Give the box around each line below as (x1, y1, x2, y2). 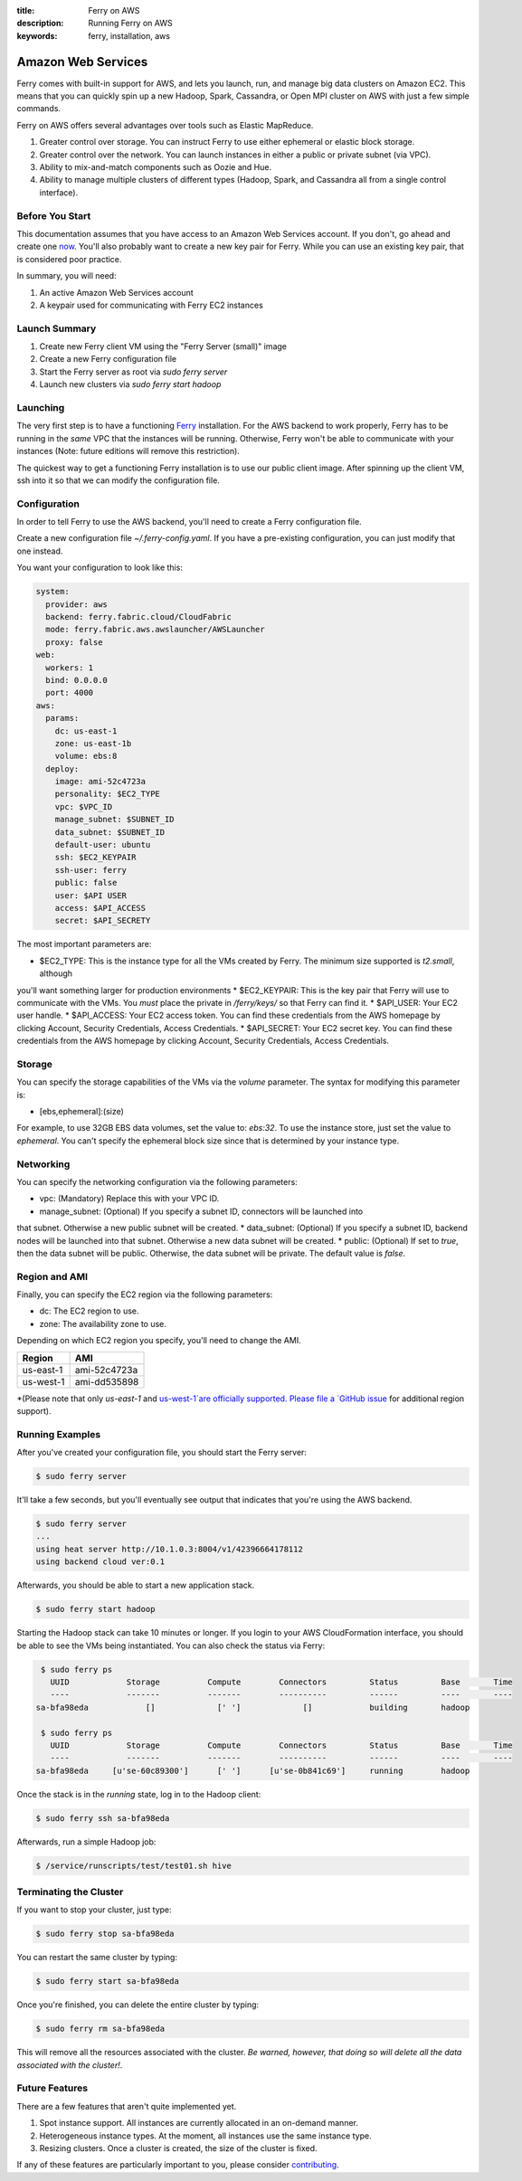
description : (16, 18, 64, 29)
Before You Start (16, 209, 91, 222)
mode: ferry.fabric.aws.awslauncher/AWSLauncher (45, 624, 266, 635)
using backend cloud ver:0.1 (35, 1557, 166, 1567)
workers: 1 (45, 662, 94, 673)
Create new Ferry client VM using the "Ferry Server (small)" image (39, 341, 287, 352)
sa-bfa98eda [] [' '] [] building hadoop (35, 1702, 470, 1712)
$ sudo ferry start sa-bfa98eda (35, 1977, 180, 1987)
